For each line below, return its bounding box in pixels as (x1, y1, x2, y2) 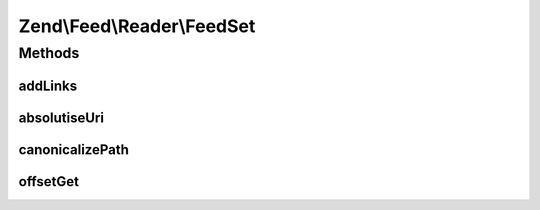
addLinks (18, 77, 78, 94)
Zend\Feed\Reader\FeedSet (18, 15, 256, 37)
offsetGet (18, 173, 80, 190)
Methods (18, 44, 80, 62)
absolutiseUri (18, 109, 105, 126)
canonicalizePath (18, 141, 130, 158)
